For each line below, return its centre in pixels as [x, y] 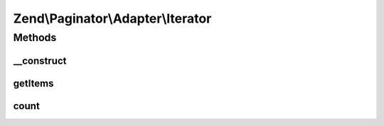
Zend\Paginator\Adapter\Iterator [112, 18]
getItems [33, 83]
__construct [40, 61]
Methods [35, 38]
